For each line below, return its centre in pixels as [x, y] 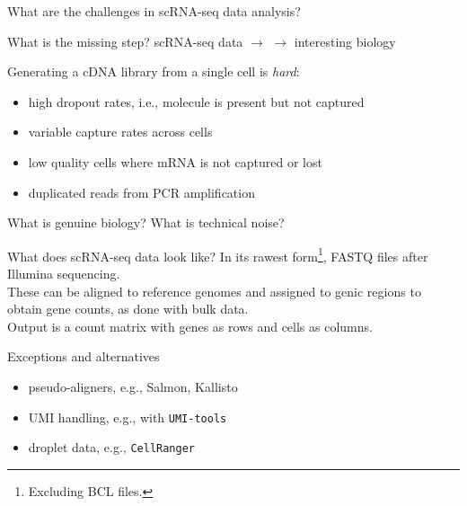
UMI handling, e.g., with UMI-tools [128, 417]
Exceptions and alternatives [84, 356]
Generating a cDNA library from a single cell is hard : [154, 71]
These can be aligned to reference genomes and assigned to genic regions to [214, 291]
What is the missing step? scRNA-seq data [125, 41]
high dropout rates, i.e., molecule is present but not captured [196, 101]
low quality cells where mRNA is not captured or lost [175, 161]
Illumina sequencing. [64, 273]
